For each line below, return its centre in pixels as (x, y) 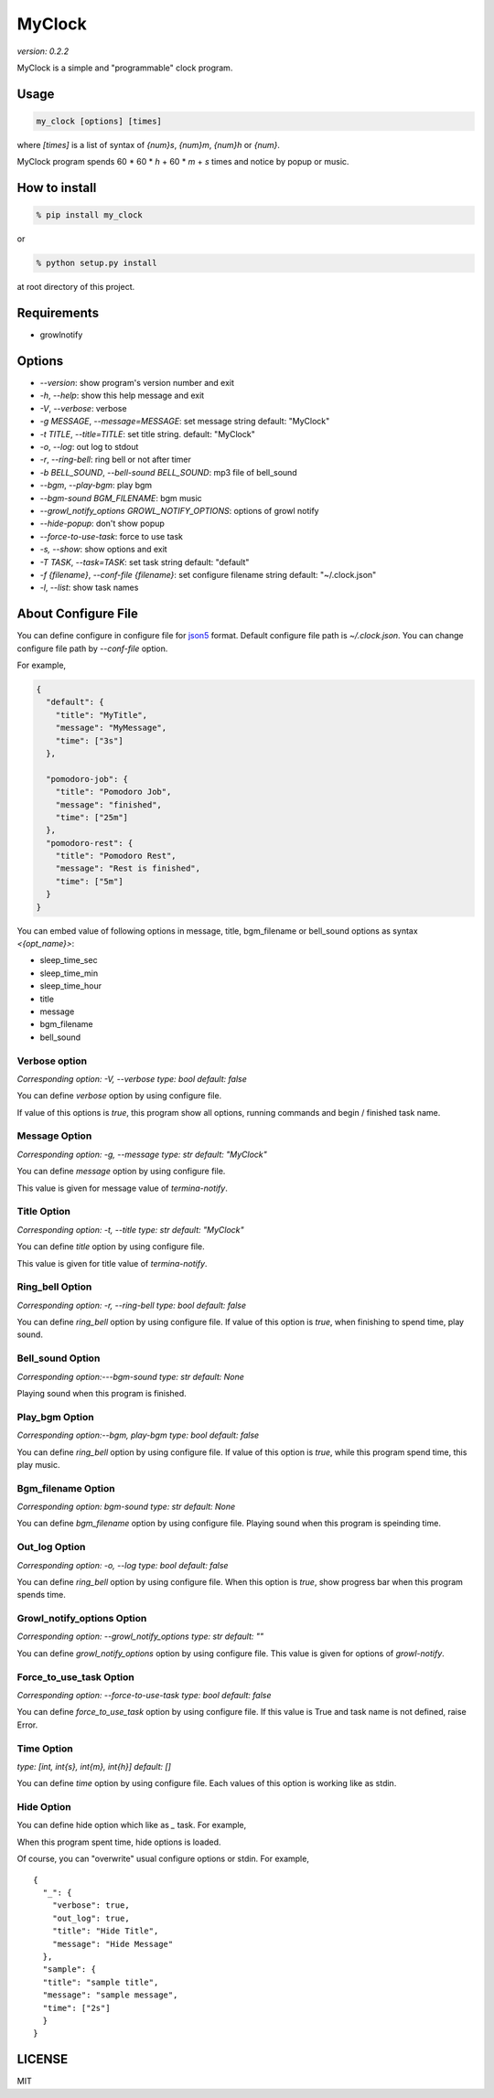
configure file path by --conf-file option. (92, 648)
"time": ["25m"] (91, 817)
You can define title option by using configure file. (111, 1247)
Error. (27, 1725)
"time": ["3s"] (89, 740)
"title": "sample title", (101, 1982)
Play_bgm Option (56, 1417)
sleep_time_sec (69, 960)
